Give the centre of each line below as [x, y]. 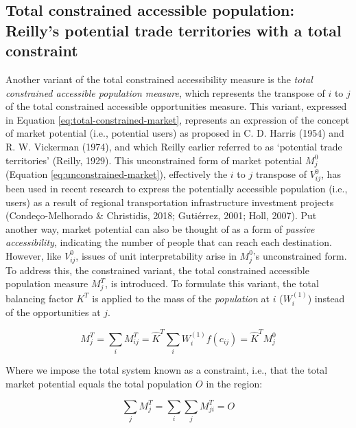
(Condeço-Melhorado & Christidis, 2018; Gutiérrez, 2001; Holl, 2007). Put [161, 215]
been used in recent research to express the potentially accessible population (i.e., [177, 189]
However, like [34, 255]
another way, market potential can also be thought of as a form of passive [160, 228]
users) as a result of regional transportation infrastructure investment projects [170, 202]
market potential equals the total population [99, 383]
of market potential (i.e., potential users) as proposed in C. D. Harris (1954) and [175, 133]
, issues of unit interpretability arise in [156, 255]
